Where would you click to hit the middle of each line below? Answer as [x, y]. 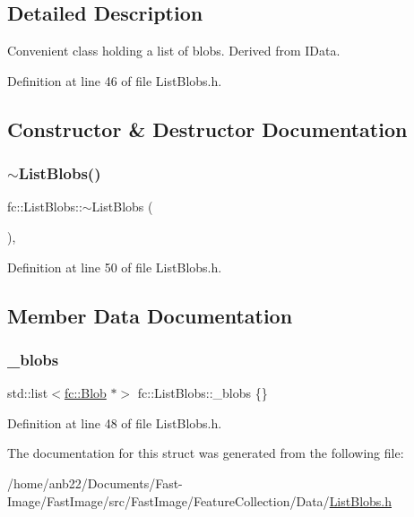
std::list [28, 393]
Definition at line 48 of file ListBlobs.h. [115, 422]
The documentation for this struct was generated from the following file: [206, 453]
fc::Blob [85, 393]
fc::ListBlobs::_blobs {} [203, 393]
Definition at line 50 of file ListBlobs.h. [115, 267]
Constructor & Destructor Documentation [207, 129]
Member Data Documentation [150, 315]
